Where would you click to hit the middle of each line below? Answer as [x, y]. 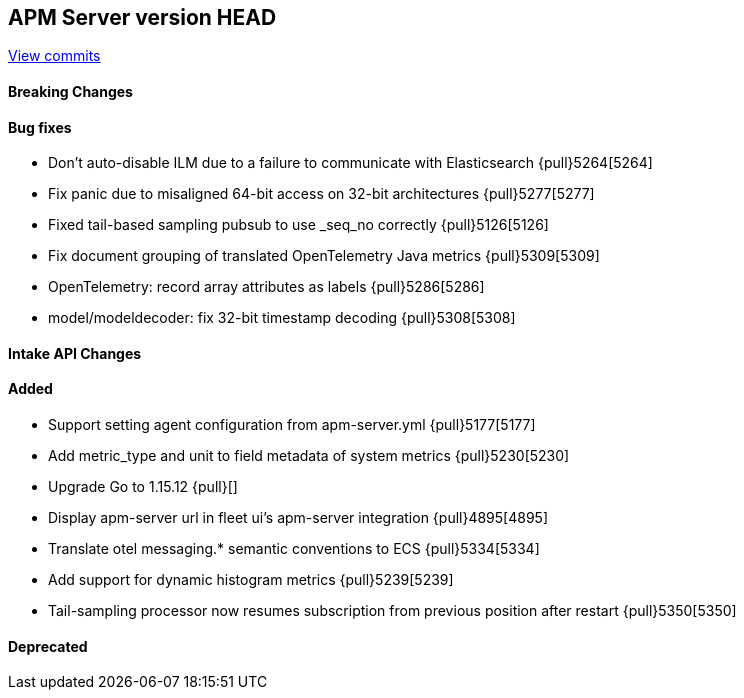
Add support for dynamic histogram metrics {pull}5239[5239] [251, 580]
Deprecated [48, 646]
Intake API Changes [75, 353]
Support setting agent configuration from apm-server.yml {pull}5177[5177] [292, 425]
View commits [54, 56]
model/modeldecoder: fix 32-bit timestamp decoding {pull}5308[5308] [282, 318]
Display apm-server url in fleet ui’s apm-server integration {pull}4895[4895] [298, 518]
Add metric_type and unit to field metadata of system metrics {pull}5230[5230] [309, 456]
